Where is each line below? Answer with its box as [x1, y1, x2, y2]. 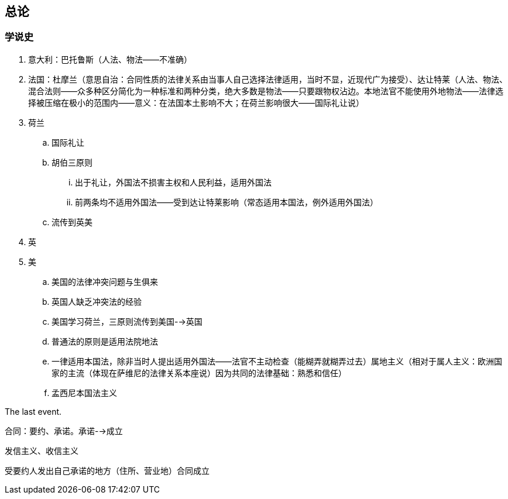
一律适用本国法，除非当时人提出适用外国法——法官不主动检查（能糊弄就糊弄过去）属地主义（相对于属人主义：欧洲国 [52, 356, 502, 366]
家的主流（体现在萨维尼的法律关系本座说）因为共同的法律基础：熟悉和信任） [52, 367, 346, 378]
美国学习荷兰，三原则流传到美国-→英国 [52, 316, 202, 326]
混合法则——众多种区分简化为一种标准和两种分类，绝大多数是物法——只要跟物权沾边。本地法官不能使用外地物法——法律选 [28, 85, 503, 96]
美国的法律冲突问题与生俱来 [52, 276, 158, 287]
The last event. [5, 406, 62, 417]
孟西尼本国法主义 [52, 387, 117, 398]
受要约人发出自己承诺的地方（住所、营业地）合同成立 [5, 465, 210, 476]
